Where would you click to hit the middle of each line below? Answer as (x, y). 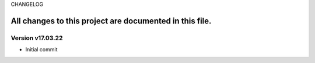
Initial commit (41, 50)
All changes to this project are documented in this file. (111, 21)
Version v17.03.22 (37, 38)
